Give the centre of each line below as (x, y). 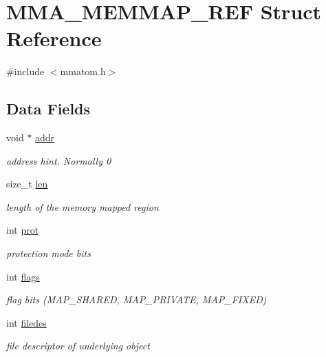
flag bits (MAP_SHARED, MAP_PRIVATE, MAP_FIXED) (137, 299)
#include (25, 71)
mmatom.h (83, 71)
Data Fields (48, 109)
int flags (23, 276)
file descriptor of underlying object (78, 346)
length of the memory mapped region (83, 206)
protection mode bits (48, 253)
